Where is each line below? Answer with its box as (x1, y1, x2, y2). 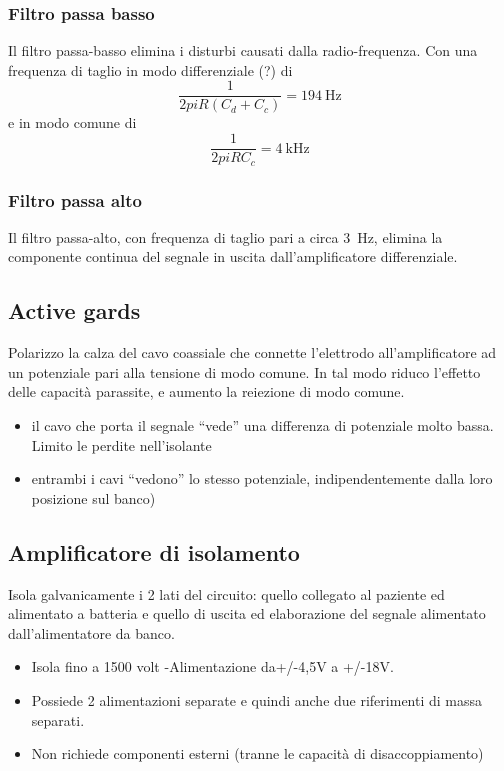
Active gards (8, 295, 141, 326)
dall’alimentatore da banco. (8, 622, 175, 643)
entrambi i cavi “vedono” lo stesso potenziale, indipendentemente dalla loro (31, 468, 493, 489)
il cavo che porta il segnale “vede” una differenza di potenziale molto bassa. (31, 414, 494, 435)
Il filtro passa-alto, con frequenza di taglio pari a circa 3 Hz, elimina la (8, 226, 443, 247)
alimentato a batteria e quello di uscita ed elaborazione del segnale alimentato (8, 603, 486, 624)
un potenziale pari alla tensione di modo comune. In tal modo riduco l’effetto (8, 361, 481, 382)
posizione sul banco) (31, 487, 156, 508)
